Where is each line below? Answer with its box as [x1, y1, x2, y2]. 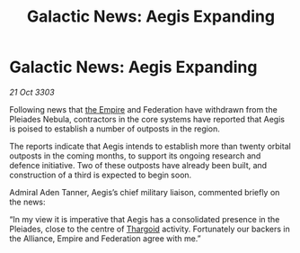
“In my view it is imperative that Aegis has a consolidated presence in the [9, 213, 280, 224]
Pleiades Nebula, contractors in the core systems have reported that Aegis [9, 113, 286, 124]
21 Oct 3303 [9, 86, 56, 97]
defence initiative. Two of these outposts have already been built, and [9, 159, 268, 170]
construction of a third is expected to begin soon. [9, 169, 192, 180]
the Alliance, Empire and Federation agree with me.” [9, 232, 202, 244]
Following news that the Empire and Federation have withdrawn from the [9, 104, 278, 114]
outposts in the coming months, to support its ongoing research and [9, 150, 261, 161]
